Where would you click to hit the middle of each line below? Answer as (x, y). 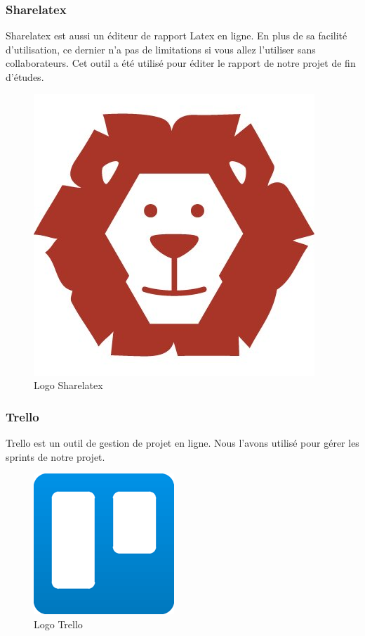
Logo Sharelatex (68, 385)
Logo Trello (58, 624)
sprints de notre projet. (55, 456)
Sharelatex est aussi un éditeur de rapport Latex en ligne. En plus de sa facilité (177, 36)
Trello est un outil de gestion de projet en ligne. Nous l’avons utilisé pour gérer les (182, 443)
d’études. (25, 77)
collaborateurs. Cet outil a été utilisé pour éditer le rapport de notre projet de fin (181, 63)
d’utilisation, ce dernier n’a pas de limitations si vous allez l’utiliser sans (161, 49)
